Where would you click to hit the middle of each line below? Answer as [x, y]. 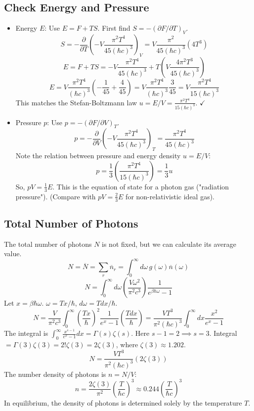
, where [127, 344]
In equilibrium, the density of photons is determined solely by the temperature [123, 402]
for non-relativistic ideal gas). [170, 196]
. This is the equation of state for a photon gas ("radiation [141, 186]
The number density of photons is [55, 374]
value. [13, 253]
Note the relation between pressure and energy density [98, 156]
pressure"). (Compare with [56, 196]
